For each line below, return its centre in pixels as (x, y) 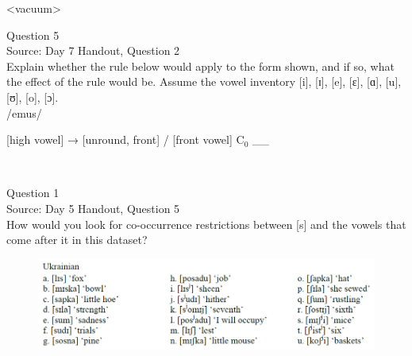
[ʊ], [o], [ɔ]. (33, 97)
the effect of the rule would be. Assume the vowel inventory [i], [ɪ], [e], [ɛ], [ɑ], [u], (204, 81)
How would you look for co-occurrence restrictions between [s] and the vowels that (206, 224)
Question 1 (33, 193)
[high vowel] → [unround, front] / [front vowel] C (125, 139)
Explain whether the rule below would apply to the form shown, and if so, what (200, 66)
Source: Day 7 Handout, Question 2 (93, 50)
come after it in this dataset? (77, 240)
